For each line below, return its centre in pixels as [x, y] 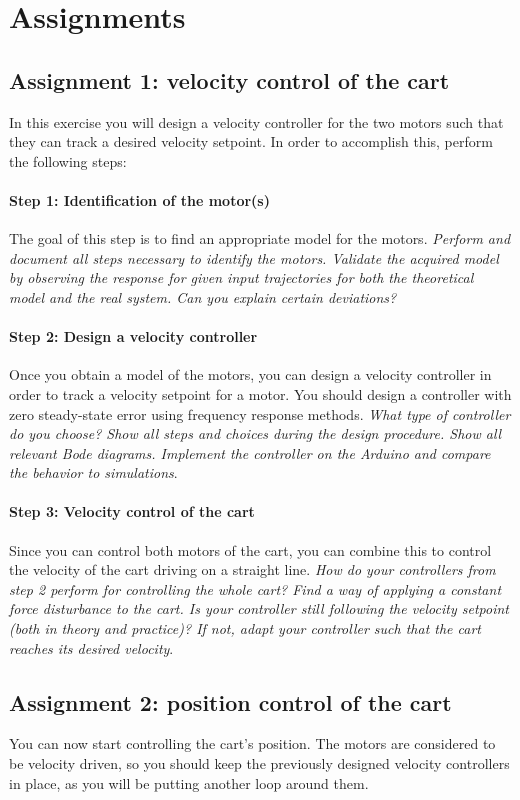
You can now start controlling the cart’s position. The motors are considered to [252, 743]
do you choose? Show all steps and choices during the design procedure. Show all [255, 433]
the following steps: [68, 160]
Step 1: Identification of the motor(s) [139, 199]
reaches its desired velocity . [91, 647]
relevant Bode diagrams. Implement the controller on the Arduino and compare [250, 452]
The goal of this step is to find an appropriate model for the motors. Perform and [260, 238]
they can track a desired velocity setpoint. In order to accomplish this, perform [251, 141]
